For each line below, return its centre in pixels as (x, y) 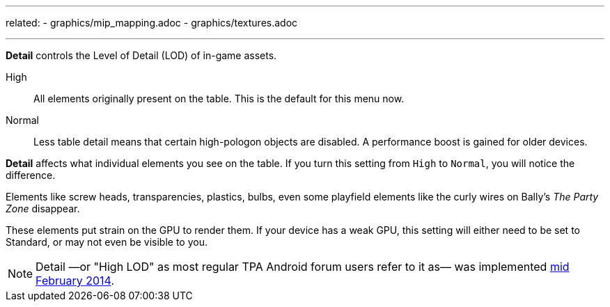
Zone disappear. (43, 208)
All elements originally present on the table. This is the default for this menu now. (219, 99)
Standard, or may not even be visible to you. (107, 242)
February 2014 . (75, 281)
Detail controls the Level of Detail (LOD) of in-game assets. (141, 55)
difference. (31, 175)
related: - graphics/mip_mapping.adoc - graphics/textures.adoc (152, 23)
